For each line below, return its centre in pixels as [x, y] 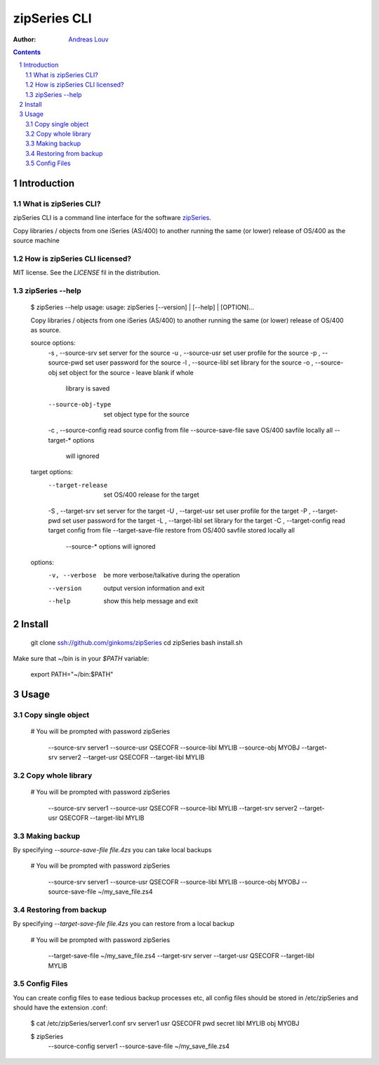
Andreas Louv [88, 39]
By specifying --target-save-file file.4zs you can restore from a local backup [124, 924]
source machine [36, 241]
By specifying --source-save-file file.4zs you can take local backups [112, 850]
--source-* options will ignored [111, 546]
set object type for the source [146, 414]
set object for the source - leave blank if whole [126, 372]
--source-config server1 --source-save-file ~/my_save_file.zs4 [139, 1046]
